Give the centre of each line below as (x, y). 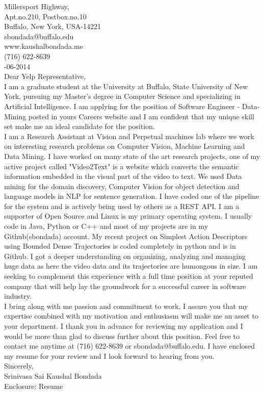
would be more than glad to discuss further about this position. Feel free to (122, 336)
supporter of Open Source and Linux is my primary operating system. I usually (128, 216)
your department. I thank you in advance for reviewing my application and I (124, 326)
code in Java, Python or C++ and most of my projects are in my (106, 226)
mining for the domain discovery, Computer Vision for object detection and (122, 186)
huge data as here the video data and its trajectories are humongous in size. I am (131, 266)
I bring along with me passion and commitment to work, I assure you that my (126, 306)
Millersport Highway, (37, 6)
